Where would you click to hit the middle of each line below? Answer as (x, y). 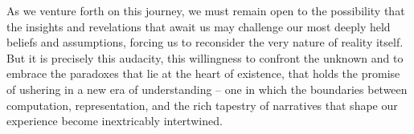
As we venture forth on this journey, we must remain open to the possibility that (206, 10)
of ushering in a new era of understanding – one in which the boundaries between (207, 89)
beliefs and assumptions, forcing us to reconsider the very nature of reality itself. (205, 42)
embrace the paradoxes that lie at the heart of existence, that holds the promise (203, 73)
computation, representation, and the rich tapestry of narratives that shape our (202, 105)
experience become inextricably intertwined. (115, 121)
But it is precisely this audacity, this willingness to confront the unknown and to (205, 57)
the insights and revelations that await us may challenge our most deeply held (199, 26)
